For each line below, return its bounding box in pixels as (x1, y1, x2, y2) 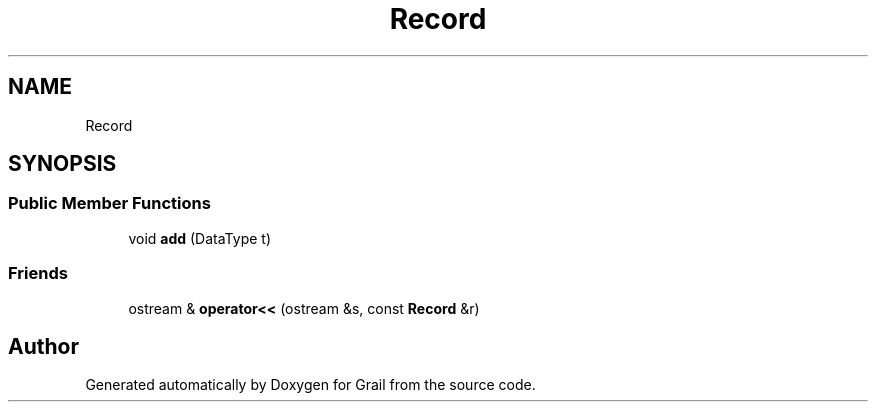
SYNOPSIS (8, 151, 117, 177)
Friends (8, 263, 68, 284)
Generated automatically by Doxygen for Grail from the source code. (85, 376, 536, 394)
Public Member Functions (8, 193, 211, 214)
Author (8, 333, 79, 359)
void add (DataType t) (128, 229, 272, 247)
